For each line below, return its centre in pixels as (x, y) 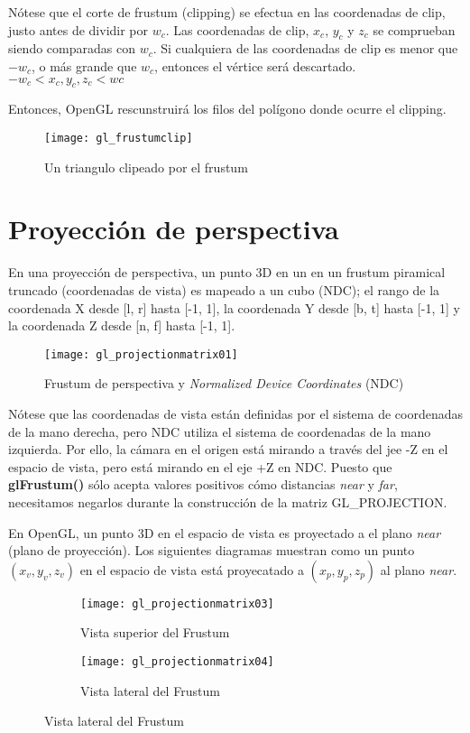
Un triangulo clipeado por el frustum (146, 167)
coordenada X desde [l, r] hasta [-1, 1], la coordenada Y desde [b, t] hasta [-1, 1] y (234, 307)
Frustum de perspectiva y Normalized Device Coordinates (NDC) (224, 383)
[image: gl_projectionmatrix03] (177, 603)
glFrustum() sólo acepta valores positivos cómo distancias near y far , (203, 484)
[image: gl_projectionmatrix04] (177, 661)
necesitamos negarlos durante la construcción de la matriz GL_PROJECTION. (228, 501)
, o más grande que (84, 65)
